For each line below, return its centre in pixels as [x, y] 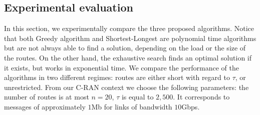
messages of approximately [45, 106]
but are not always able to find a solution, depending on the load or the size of [125, 48]
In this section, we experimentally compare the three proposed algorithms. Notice [129, 28]
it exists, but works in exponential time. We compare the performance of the [121, 67]
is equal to [138, 97]
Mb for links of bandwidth [132, 106]
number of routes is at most [47, 97]
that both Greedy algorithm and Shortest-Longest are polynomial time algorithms [130, 38]
